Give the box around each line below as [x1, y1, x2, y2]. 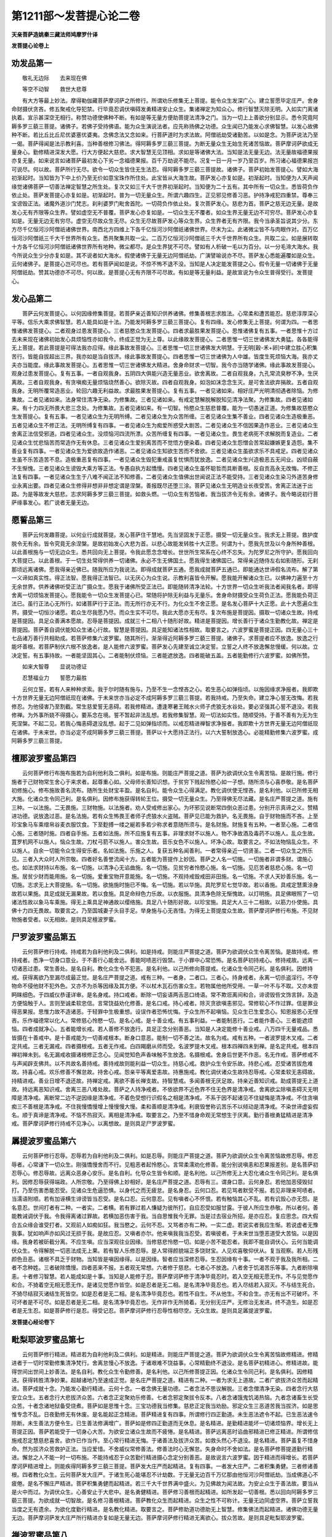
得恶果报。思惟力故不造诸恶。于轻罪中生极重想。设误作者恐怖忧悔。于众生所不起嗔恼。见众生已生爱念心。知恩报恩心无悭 [11, 1008, 318, 1016]
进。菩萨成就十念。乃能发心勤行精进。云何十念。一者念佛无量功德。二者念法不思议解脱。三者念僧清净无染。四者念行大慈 [11, 1385, 318, 1393]
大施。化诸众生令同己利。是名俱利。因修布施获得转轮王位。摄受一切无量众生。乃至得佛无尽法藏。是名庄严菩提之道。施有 [11, 795, 318, 802]
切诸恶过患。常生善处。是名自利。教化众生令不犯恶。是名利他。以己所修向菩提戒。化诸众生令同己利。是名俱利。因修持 [11, 965, 313, 973]
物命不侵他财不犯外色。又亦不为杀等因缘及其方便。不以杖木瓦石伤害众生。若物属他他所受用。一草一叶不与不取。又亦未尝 [11, 982, 318, 990]
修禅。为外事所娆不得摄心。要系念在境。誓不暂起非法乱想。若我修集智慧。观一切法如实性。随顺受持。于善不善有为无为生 [11, 711, 318, 719]
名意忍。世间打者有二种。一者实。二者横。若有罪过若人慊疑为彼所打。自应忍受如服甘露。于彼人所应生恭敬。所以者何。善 [11, 1204, 318, 1211]
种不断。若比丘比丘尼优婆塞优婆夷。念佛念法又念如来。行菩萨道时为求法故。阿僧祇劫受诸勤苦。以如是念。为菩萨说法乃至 [11, 131, 318, 138]
